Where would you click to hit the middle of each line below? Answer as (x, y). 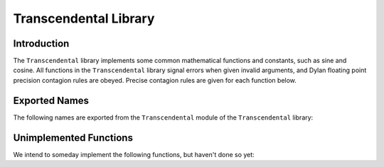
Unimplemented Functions (73, 138)
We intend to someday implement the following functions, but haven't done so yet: (134, 154)
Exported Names (51, 100)
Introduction (41, 44)
